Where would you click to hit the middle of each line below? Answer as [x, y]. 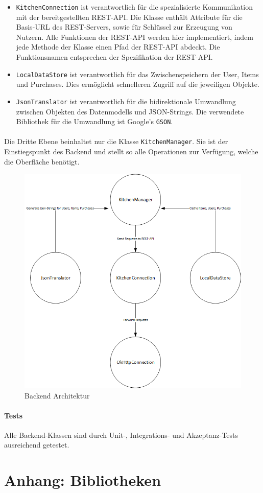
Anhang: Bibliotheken [83, 480]
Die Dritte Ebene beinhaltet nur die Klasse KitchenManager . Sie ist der [116, 141]
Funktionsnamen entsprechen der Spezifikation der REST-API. [114, 57]
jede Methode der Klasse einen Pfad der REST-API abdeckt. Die [118, 47]
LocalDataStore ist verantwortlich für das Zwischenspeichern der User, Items [137, 74]
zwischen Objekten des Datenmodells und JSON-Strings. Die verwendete [130, 111]
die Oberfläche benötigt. [42, 161]
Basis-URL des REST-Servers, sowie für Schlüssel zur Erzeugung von [124, 27]
